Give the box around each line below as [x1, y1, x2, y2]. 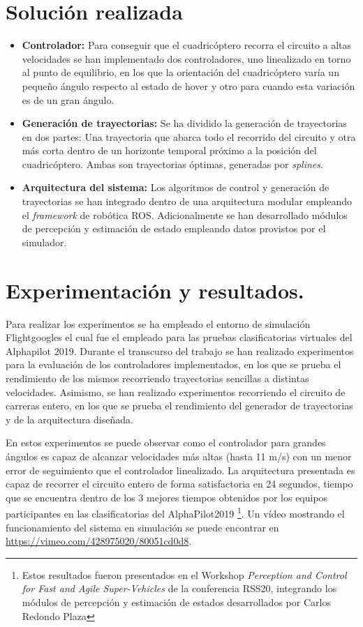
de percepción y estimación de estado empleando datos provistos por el [22, 221, 326, 236]
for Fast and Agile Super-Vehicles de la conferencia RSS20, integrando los [22, 581, 337, 596]
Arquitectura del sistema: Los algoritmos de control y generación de [22, 180, 329, 195]
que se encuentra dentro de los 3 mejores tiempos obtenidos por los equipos [6, 490, 328, 504]
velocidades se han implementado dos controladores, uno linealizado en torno [22, 51, 351, 66]
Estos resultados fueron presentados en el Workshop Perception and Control [22, 567, 347, 582]
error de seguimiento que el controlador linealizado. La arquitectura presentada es [6, 462, 355, 477]
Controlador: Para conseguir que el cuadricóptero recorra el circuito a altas [22, 38, 352, 52]
